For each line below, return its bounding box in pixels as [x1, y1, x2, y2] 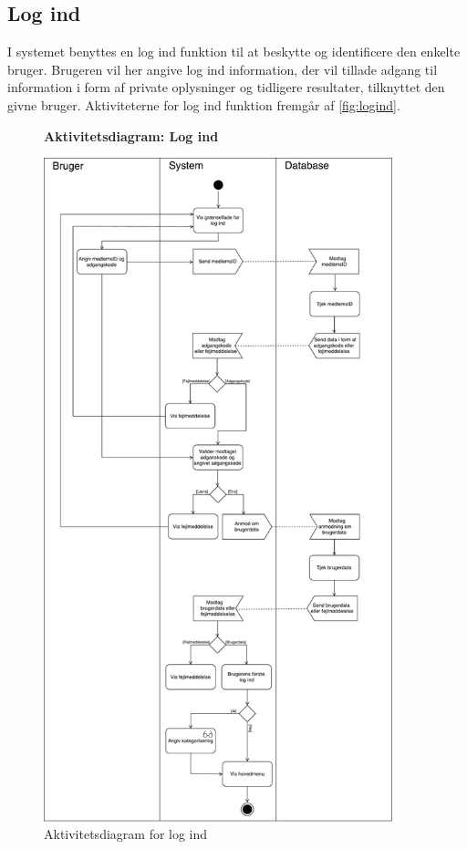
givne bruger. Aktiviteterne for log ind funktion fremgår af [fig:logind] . [7, 95, 400, 114]
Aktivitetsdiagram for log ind [44, 824, 208, 844]
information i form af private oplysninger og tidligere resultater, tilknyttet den [7, 78, 445, 97]
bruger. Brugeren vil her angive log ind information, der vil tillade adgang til [7, 59, 438, 78]
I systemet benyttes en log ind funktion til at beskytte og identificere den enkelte [7, 42, 461, 61]
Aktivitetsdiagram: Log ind [44, 126, 219, 145]
